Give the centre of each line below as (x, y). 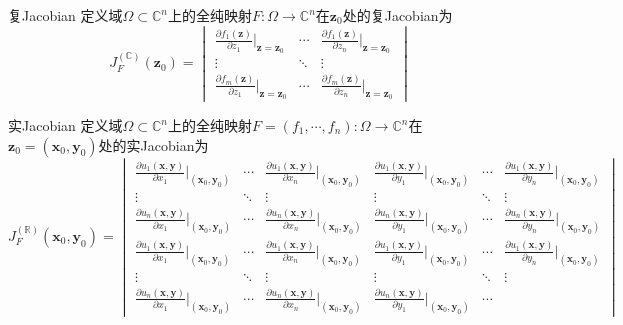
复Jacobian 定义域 (65, 15)
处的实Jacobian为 (153, 144)
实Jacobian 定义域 (65, 125)
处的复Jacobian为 (397, 15)
